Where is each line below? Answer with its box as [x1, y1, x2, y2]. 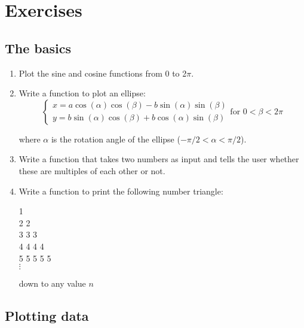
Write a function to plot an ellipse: [19, 87, 146, 99]
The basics [5, 38, 71, 57]
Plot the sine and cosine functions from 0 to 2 [19, 66, 187, 79]
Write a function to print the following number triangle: [19, 184, 223, 197]
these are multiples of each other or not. [19, 164, 165, 177]
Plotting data [5, 306, 89, 325]
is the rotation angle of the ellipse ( [51, 132, 180, 145]
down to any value [19, 277, 86, 290]
